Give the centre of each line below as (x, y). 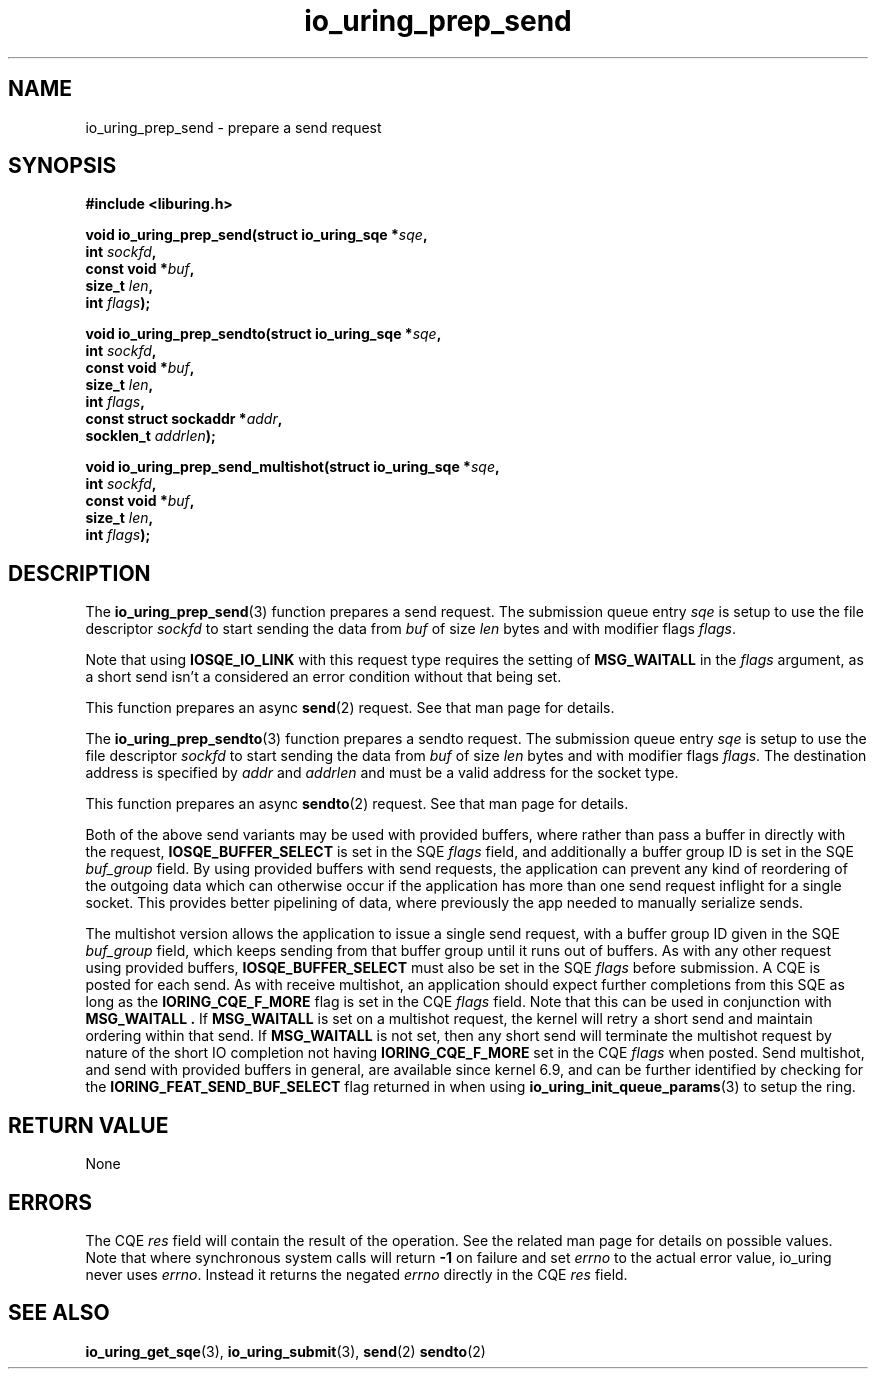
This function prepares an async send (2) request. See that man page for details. (350, 708)
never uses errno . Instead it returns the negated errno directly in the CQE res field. (356, 1274)
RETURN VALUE (88, 1125)
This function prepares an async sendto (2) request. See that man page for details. (357, 804)
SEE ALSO (59, 1313)
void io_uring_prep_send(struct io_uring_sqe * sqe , (256, 235)
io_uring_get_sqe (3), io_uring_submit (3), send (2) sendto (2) (285, 1351)
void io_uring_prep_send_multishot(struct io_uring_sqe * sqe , (292, 467)
